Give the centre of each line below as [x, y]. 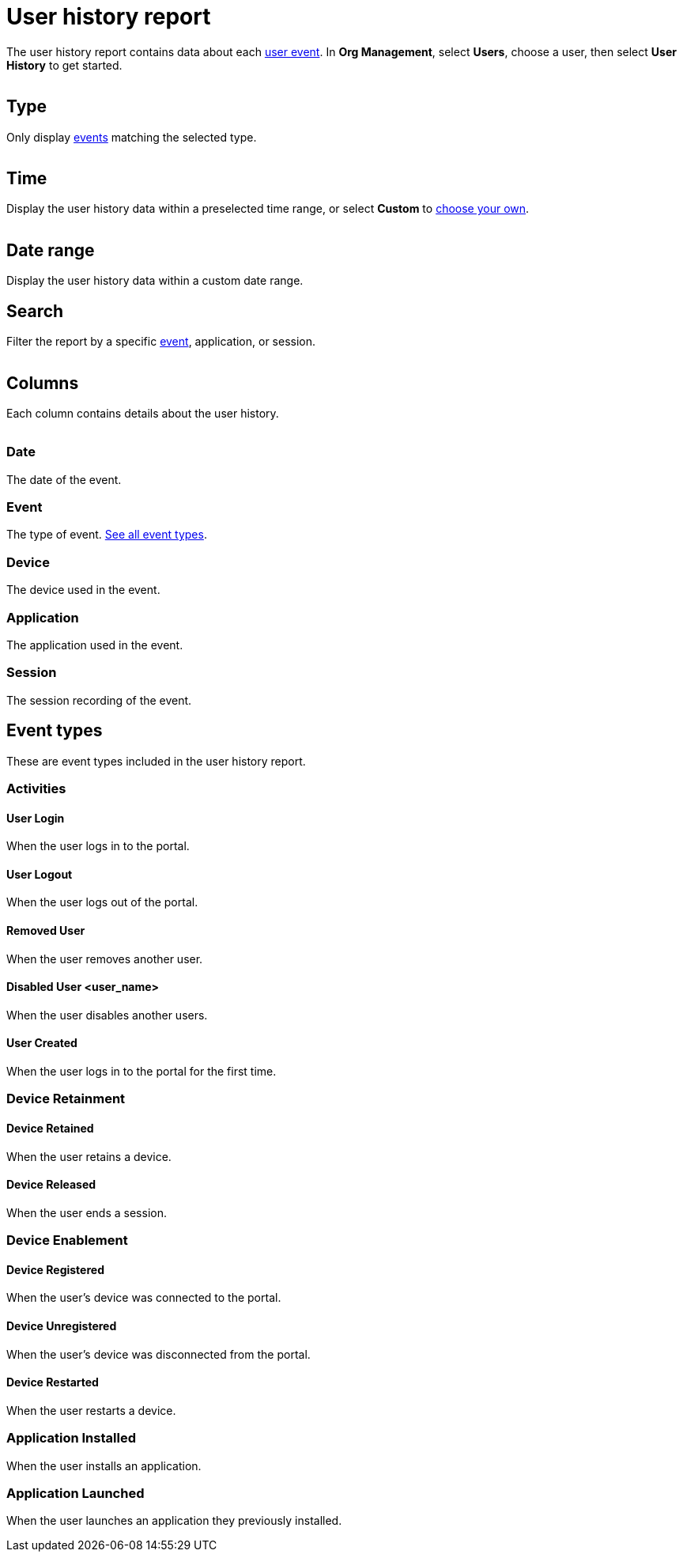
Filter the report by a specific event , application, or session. [161, 342]
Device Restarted [53, 1382]
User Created [42, 1043]
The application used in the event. [95, 645]
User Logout [40, 874]
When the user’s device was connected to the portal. [144, 1298]
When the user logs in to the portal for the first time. [142, 1072]
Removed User [46, 930]
